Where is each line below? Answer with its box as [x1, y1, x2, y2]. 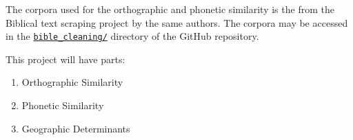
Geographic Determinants [21, 121, 130, 135]
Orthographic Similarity [21, 75, 123, 89]
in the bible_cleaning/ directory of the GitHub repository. [6, 29, 259, 43]
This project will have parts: [6, 51, 125, 66]
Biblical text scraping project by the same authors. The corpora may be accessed [6, 15, 348, 30]
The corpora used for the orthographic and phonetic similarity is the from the [6, 2, 334, 16]
